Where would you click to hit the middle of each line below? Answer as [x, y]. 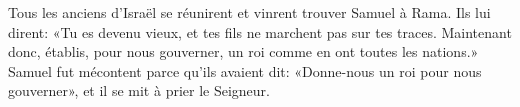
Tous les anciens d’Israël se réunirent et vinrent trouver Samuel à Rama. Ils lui [249, 12]
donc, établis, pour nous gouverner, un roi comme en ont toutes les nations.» [243, 51]
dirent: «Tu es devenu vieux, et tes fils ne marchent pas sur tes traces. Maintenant [260, 31]
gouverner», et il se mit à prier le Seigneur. [139, 90]
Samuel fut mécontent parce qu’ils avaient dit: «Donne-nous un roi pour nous [245, 70]
